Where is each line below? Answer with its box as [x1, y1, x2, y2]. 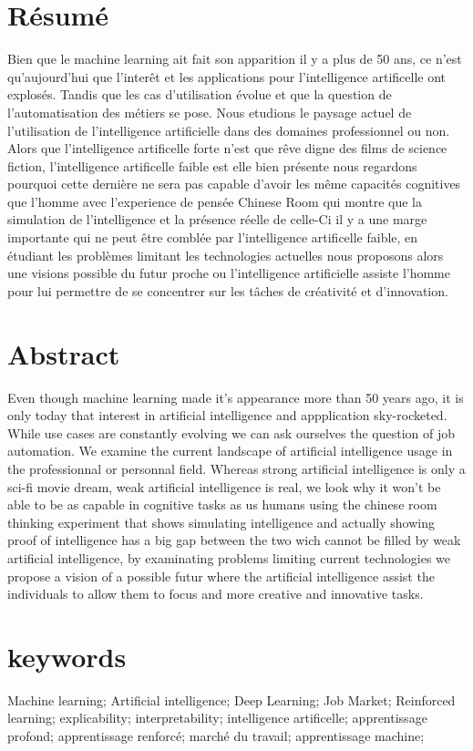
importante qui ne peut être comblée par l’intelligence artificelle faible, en [7, 228, 418, 247]
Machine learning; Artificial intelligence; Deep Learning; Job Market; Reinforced [7, 690, 456, 709]
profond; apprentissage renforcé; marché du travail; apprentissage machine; [7, 726, 425, 745]
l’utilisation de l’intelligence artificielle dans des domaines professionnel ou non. [7, 120, 450, 139]
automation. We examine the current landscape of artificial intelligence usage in [7, 441, 453, 460]
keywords [7, 637, 127, 674]
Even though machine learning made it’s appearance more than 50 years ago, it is [7, 387, 464, 406]
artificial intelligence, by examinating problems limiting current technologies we [7, 548, 451, 567]
